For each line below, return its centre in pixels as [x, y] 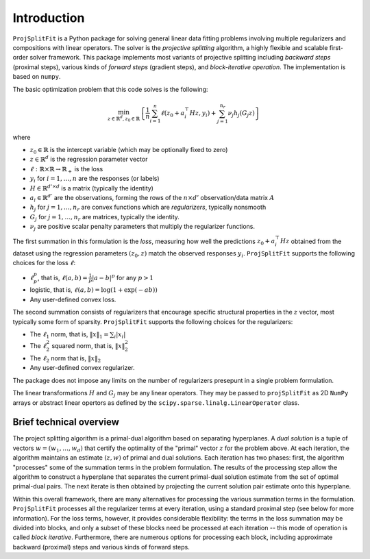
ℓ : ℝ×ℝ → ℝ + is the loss [66, 170]
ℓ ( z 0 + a [173, 114]
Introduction [49, 18]
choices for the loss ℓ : [44, 263]
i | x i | [120, 335]
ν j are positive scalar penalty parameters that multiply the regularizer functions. [142, 227]
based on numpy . [37, 77]
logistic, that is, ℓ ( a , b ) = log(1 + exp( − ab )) [94, 290]
